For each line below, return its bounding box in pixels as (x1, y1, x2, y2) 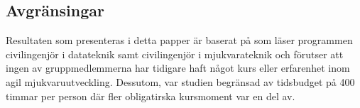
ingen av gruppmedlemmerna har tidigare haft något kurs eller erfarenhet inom (6, 60, 350, 75)
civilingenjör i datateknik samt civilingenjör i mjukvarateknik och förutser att (6, 46, 344, 61)
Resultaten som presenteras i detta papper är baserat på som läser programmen (6, 33, 353, 48)
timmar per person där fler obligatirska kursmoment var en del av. (6, 88, 295, 103)
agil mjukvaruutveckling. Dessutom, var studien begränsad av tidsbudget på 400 (6, 74, 355, 89)
